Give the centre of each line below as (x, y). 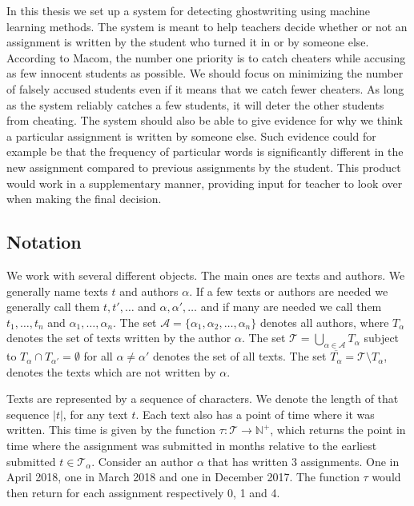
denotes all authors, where (324, 322)
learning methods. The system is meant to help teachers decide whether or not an (207, 26)
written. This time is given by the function (111, 430)
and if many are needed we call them (291, 307)
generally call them (53, 307)
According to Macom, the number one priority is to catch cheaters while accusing (206, 57)
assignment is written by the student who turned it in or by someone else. (188, 42)
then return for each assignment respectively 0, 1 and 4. (143, 492)
